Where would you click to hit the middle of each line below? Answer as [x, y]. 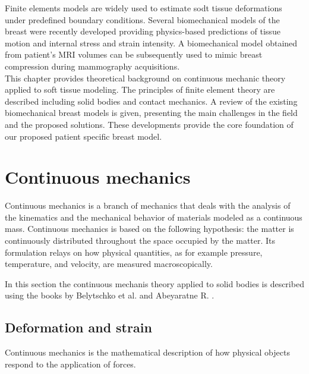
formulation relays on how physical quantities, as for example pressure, [134, 252]
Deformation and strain [78, 327]
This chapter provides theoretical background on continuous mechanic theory [145, 78]
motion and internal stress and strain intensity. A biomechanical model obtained [151, 43]
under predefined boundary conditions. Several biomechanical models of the [142, 19]
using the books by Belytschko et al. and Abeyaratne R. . [110, 295]
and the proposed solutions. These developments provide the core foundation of [149, 124]
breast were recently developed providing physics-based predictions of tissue [143, 31]
